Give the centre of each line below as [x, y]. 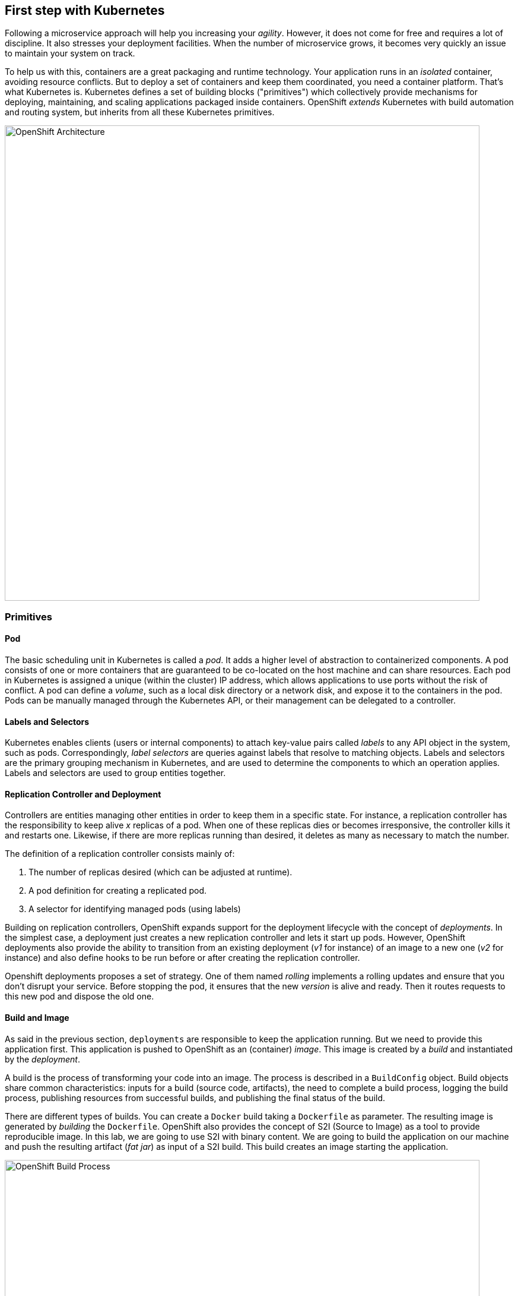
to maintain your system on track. [70, 53]
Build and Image [37, 1018]
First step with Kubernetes [85, 10]
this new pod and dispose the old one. [80, 997]
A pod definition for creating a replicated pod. [117, 891]
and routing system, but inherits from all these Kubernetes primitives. [140, 112]
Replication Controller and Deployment [83, 794]
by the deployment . [42, 1059]
